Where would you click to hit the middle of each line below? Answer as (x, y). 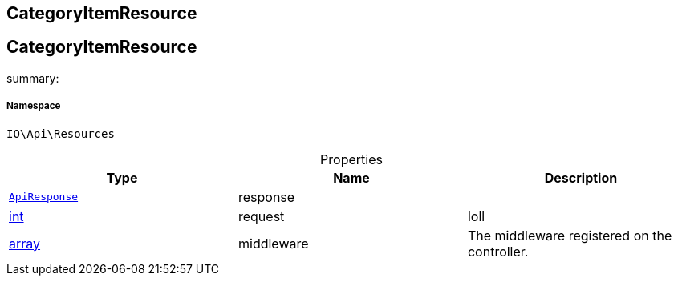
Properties (351, 159)
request (261, 216)
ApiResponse (44, 197)
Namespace (34, 106)
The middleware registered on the (570, 235)
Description (581, 177)
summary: (33, 78)
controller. (498, 251)
